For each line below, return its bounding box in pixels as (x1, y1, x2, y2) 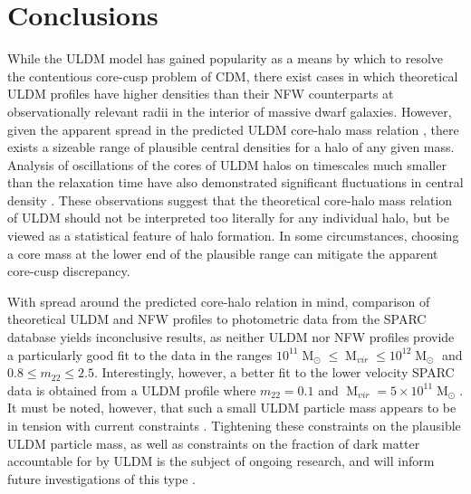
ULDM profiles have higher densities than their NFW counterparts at (7, 84, 394, 103)
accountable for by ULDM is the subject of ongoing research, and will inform (7, 451, 435, 470)
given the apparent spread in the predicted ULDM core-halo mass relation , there (7, 119, 459, 138)
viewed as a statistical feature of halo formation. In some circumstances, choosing (7, 226, 459, 245)
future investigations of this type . (7, 469, 196, 488)
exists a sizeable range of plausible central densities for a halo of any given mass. (7, 138, 455, 157)
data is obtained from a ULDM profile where (7, 380, 256, 399)
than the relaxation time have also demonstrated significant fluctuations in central (7, 173, 464, 192)
